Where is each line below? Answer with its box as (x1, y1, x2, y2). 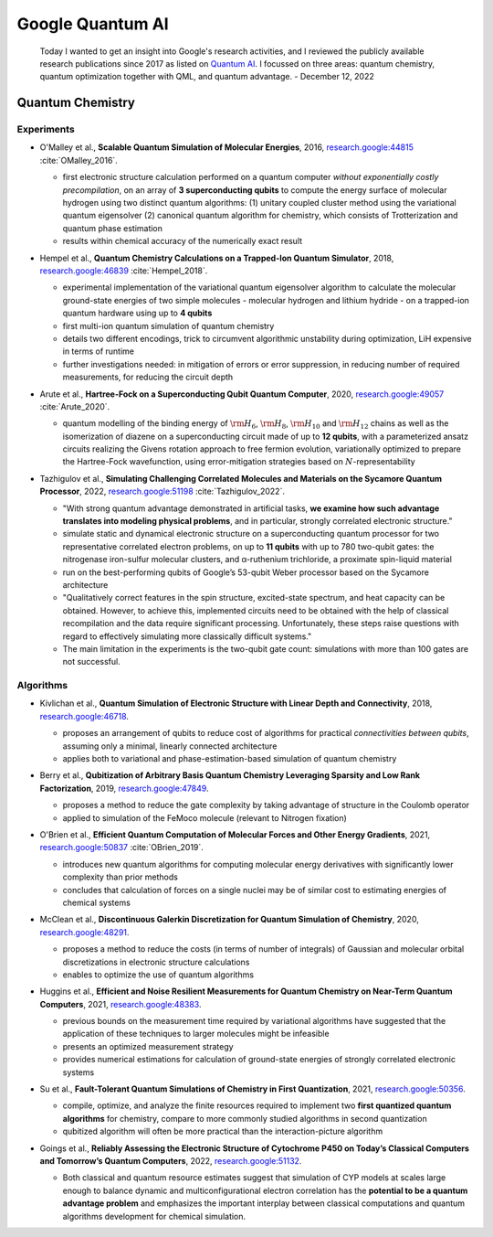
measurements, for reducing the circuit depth (62, 371, 234, 383)
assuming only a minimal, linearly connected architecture (62, 741, 278, 752)
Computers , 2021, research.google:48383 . (39, 998, 202, 1009)
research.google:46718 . (39, 710, 130, 721)
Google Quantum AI (16, 14, 169, 34)
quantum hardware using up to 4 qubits (62, 307, 213, 319)
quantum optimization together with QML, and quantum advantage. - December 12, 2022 (39, 71, 374, 82)
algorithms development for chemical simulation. (62, 1210, 246, 1221)
